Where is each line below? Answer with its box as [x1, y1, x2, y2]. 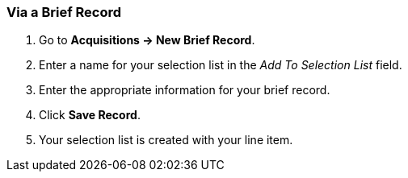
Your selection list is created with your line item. [39, 133, 293, 147]
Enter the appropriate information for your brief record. [39, 83, 330, 97]
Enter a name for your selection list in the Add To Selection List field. [39, 58, 402, 72]
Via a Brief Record [6, 4, 122, 20]
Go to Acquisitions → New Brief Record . [39, 33, 255, 48]
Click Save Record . [39, 108, 141, 122]
